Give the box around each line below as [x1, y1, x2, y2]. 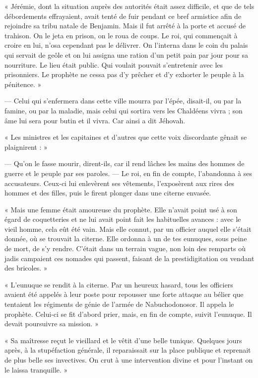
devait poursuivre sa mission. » [4, 318, 99, 329]
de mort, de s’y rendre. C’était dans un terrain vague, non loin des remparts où [4, 243, 246, 254]
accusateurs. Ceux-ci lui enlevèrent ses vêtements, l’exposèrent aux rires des [4, 178, 235, 188]
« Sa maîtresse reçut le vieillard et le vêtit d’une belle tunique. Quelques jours [4, 335, 242, 345]
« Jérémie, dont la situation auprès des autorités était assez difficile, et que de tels [4, 1, 255, 11]
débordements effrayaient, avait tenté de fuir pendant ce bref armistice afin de [4, 10, 242, 21]
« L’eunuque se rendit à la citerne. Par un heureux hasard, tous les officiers [4, 279, 233, 289]
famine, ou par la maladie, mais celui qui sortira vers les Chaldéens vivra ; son [4, 105, 243, 115]
